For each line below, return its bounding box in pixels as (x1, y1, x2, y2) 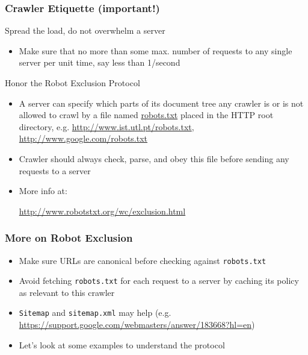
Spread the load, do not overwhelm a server (5, 24, 165, 37)
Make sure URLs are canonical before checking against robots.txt (19, 254, 266, 266)
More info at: (19, 184, 67, 197)
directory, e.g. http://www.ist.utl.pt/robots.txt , (19, 120, 194, 133)
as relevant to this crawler (19, 286, 115, 298)
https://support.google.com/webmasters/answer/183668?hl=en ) (19, 318, 255, 331)
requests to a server (19, 164, 91, 177)
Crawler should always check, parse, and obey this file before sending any (19, 152, 289, 165)
